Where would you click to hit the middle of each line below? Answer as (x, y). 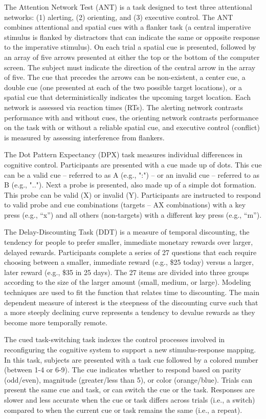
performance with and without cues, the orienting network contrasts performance (131, 117)
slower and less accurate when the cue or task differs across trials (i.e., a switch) (130, 399)
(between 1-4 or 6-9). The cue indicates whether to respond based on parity (123, 370)
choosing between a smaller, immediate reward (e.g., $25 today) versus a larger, (129, 262)
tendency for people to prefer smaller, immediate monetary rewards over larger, (129, 242)
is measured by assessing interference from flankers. (84, 137)
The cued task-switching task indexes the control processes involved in (115, 339)
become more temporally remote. (56, 322)
